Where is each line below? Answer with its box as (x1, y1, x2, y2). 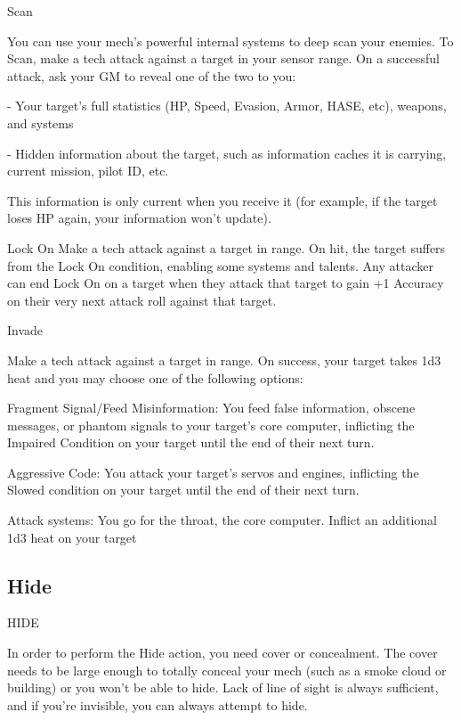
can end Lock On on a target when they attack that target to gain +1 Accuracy (7, 274, 444, 292)
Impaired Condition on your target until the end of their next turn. (7, 433, 375, 452)
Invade (7, 321, 44, 340)
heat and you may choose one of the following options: (7, 368, 303, 387)
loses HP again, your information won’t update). (7, 209, 271, 227)
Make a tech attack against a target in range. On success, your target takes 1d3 (7, 350, 441, 369)
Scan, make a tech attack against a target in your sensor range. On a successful (7, 49, 440, 68)
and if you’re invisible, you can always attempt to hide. (7, 695, 308, 714)
